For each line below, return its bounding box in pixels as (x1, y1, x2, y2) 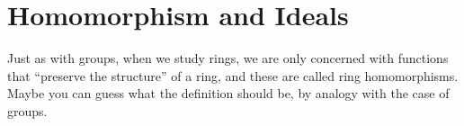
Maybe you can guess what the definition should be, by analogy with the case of (7, 84, 450, 103)
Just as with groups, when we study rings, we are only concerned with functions (7, 49, 449, 67)
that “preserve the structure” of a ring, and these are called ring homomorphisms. (7, 66, 459, 85)
